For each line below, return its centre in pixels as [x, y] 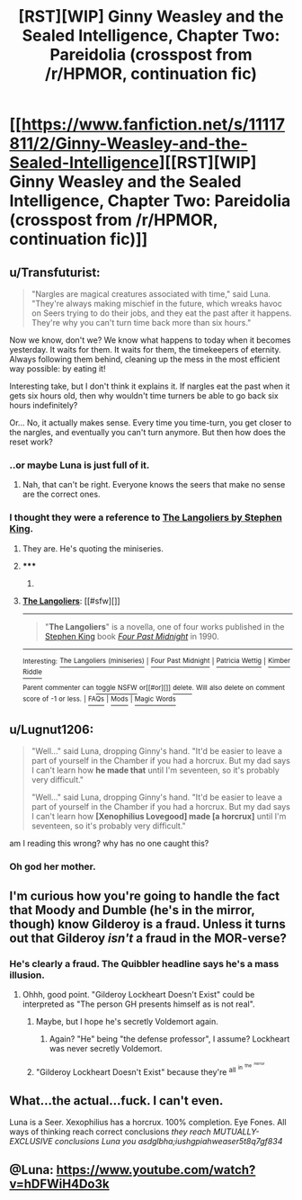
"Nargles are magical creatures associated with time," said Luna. [151, 294]
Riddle [32, 672]
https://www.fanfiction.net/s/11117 [153, 125]
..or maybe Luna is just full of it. [80, 465]
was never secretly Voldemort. [106, 1048]
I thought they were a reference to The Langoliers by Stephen [146, 517]
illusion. [27, 975]
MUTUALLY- [236, 1132]
